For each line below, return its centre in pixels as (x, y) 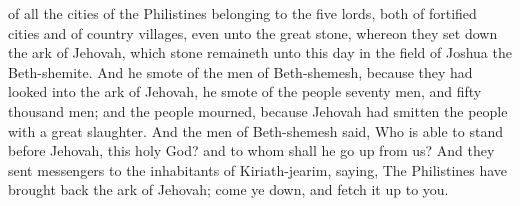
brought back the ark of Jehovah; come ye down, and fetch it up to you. (228, 189)
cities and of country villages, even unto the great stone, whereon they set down (253, 32)
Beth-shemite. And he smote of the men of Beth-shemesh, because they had (240, 71)
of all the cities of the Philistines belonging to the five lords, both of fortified (242, 13)
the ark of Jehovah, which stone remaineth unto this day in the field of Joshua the (260, 52)
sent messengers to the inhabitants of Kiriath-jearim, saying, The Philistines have (258, 169)
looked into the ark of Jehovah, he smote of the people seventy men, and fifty (245, 91)
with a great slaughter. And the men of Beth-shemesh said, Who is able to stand (255, 130)
